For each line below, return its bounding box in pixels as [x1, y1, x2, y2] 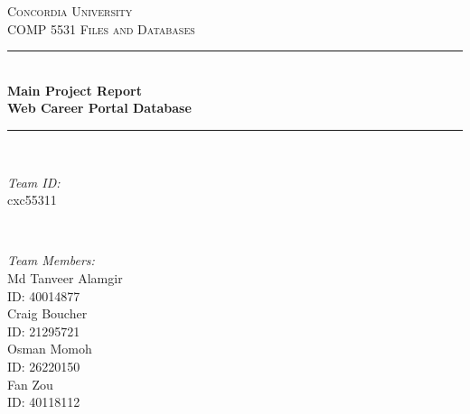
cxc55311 [7, 190, 57, 209]
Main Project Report [7, 80, 142, 99]
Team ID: [7, 172, 61, 191]
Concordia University [7, 2, 133, 20]
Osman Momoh [7, 339, 92, 358]
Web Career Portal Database [7, 98, 192, 117]
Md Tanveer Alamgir [7, 268, 123, 287]
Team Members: [7, 251, 95, 270]
